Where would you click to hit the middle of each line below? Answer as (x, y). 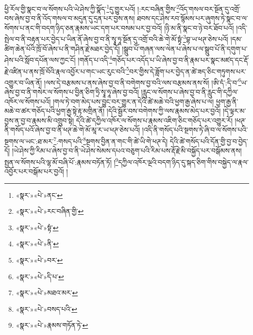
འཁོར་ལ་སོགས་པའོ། (28, 101)
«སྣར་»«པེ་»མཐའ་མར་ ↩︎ (47, 293)
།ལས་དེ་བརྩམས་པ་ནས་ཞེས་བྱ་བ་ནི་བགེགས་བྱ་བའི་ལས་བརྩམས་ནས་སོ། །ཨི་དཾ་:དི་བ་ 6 (143, 81)
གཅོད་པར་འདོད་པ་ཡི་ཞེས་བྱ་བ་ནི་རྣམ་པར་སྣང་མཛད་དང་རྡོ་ (180, 59)
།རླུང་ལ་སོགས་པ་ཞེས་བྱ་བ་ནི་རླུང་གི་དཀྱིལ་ (190, 92)
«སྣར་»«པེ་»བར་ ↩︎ (39, 260)
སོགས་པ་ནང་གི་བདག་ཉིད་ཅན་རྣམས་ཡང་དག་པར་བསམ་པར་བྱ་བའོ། (83, 27)
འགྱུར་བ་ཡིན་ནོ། (23, 82)
